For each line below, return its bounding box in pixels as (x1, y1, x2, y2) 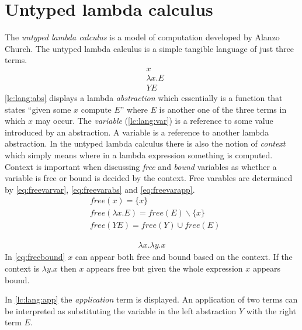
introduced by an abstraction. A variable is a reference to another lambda (5, 126, 269, 138)
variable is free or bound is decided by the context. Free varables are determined (5, 172, 293, 184)
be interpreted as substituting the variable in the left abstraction (5, 304, 237, 317)
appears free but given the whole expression (86, 262, 243, 275)
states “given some (5, 103, 71, 115)
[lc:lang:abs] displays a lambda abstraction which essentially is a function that (5, 92, 283, 103)
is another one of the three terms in (159, 103, 287, 115)
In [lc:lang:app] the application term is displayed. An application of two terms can (5, 293, 298, 305)
